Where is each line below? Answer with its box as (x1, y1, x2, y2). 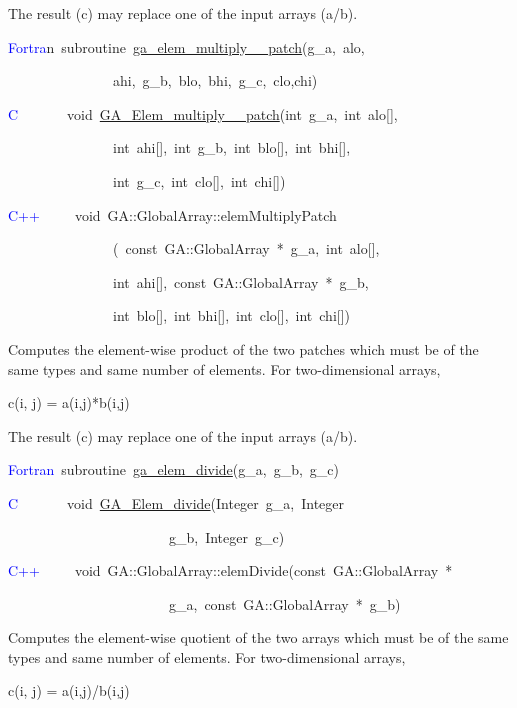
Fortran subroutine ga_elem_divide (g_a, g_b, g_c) (8, 459, 340, 480)
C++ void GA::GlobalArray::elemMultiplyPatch (8, 204, 337, 225)
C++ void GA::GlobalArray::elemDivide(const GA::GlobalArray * (8, 560, 453, 581)
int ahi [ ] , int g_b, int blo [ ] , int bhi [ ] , (112, 137, 351, 158)
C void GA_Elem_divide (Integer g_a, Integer (8, 492, 345, 513)
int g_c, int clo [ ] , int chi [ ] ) (112, 170, 286, 191)
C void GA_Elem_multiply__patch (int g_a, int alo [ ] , (8, 103, 398, 124)
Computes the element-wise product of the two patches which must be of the (8, 338, 479, 359)
